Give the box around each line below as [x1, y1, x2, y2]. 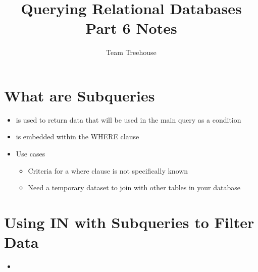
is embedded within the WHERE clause [16, 131, 139, 142]
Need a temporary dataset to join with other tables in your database [28, 182, 240, 193]
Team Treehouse [106, 47, 157, 58]
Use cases [16, 148, 45, 159]
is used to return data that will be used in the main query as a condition [16, 114, 241, 125]
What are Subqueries [4, 85, 155, 105]
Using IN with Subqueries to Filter [4, 212, 254, 232]
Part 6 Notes [85, 18, 177, 38]
